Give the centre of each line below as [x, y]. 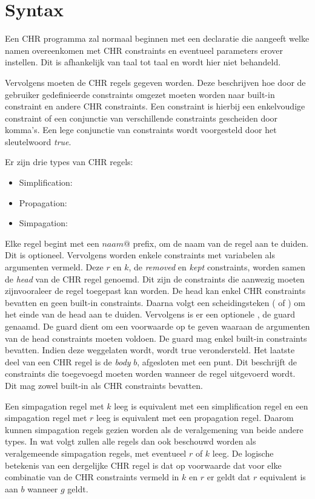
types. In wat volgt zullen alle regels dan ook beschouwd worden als [131, 441]
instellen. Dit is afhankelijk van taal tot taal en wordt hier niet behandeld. [143, 62]
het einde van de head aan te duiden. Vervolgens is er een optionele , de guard [150, 314]
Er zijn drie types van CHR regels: [69, 162]
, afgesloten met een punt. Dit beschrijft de [217, 361]
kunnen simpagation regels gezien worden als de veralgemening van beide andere [154, 429]
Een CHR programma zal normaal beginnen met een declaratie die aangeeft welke [157, 38]
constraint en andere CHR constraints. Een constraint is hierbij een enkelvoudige [155, 106]
